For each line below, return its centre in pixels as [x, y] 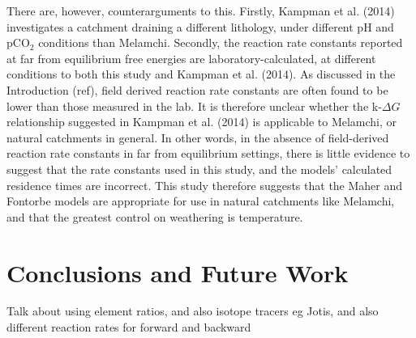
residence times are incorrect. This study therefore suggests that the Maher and [205, 185]
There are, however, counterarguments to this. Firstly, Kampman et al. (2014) [201, 11]
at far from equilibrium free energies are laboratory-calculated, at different [191, 58]
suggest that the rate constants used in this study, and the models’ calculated [199, 169]
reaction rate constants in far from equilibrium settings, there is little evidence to [208, 153]
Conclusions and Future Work [178, 272]
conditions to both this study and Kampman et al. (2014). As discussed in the [201, 74]
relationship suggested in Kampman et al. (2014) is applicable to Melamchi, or [202, 122]
